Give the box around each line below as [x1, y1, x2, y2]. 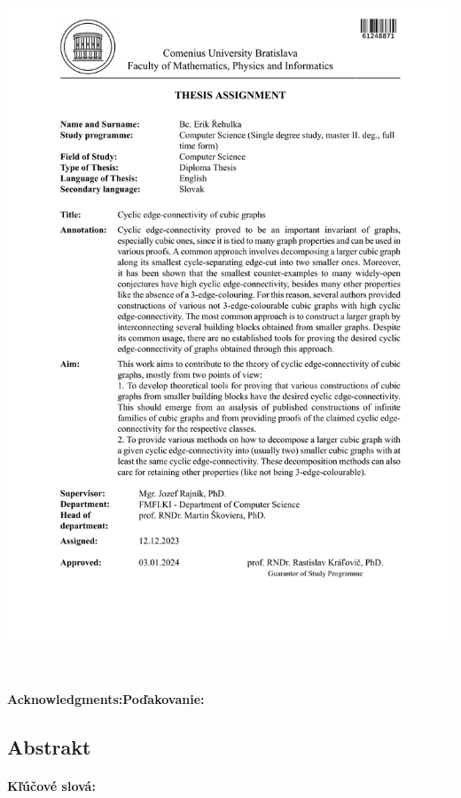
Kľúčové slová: [7, 776, 96, 794]
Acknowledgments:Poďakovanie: [7, 689, 205, 708]
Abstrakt [7, 732, 91, 760]
